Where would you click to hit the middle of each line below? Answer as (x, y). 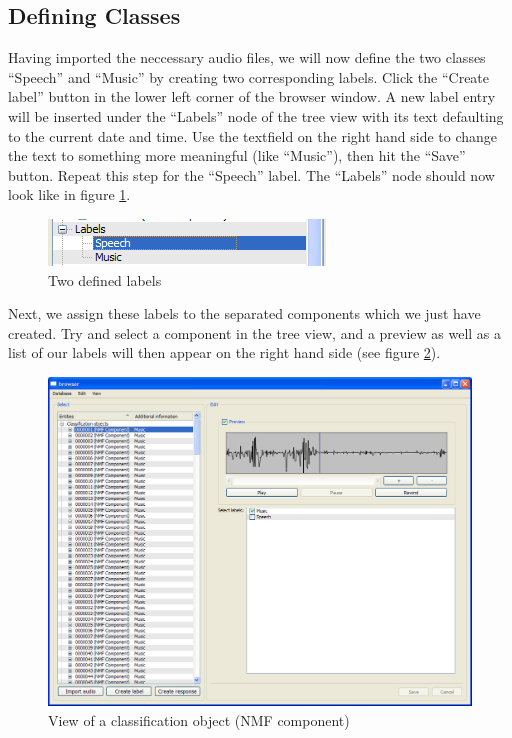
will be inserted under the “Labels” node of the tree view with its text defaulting (256, 115)
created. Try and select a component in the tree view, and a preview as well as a (255, 332)
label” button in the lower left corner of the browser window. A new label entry (252, 96)
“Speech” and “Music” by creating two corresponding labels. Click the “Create (249, 76)
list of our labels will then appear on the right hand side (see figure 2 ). (224, 352)
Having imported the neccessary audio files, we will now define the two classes (247, 57)
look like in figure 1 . (69, 194)
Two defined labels (105, 279)
